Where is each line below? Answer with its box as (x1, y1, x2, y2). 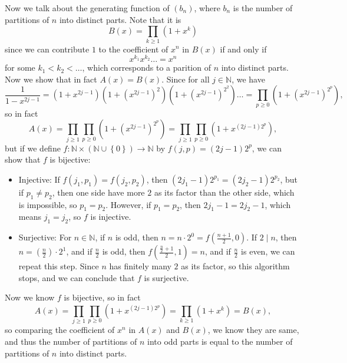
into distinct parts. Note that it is (59, 13, 181, 25)
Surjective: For (18, 231, 72, 243)
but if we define (5, 141, 61, 154)
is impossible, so (18, 198, 77, 210)
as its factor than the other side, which (154, 186, 295, 198)
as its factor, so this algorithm (181, 260, 290, 272)
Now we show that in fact (5, 72, 97, 85)
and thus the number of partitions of (5, 335, 137, 347)
